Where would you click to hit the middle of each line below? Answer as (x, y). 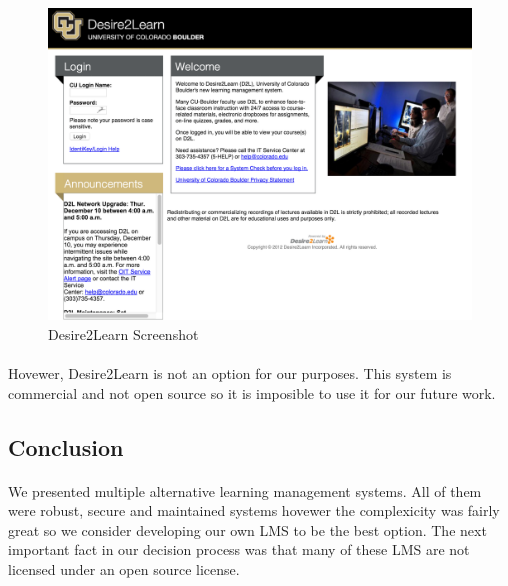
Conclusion (66, 446)
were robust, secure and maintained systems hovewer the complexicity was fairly (254, 510)
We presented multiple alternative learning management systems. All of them (245, 490)
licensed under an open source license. (124, 568)
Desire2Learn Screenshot (123, 333)
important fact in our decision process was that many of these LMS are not (239, 549)
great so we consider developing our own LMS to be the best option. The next (247, 529)
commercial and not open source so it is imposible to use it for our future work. (252, 392)
